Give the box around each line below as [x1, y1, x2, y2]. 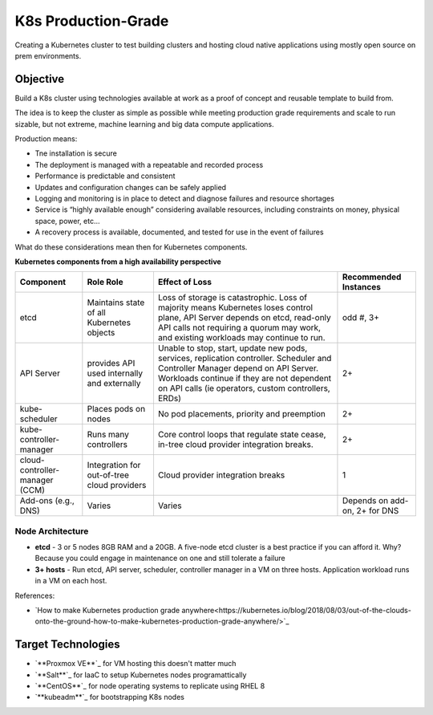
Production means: [14, 134, 78, 144]
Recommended [342, 271, 402, 282]
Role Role [87, 277, 123, 288]
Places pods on [87, 404, 146, 415]
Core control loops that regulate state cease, [157, 429, 326, 441]
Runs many [87, 429, 130, 441]
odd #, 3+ [342, 312, 380, 323]
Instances [342, 282, 381, 293]
